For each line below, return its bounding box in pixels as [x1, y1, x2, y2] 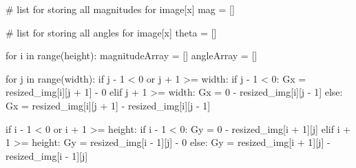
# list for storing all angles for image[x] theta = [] [6, 25, 217, 39]
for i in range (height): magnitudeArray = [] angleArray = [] [6, 48, 258, 63]
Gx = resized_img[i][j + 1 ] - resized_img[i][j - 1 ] [6, 98, 211, 112]
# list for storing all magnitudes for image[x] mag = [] [6, 2, 235, 16]
